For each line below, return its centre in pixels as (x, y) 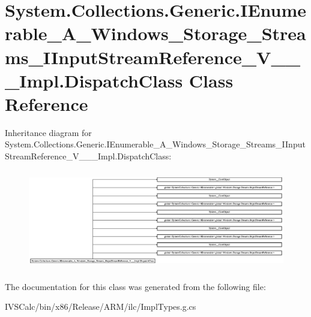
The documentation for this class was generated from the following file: (135, 286)
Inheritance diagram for (48, 132)
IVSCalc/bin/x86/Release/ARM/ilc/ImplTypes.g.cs (101, 307)
